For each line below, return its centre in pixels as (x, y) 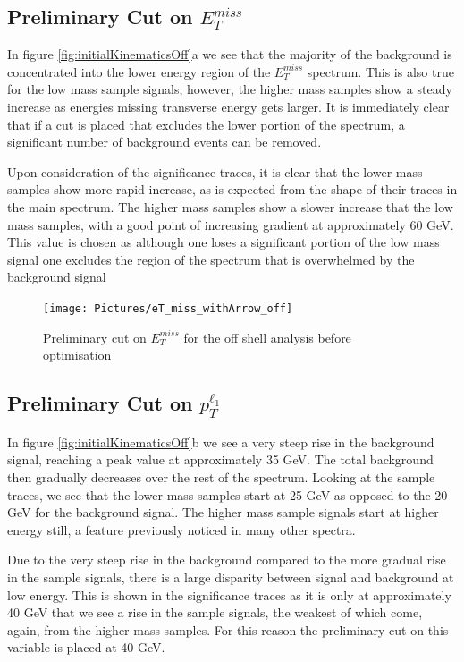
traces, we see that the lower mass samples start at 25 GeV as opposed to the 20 (228, 494)
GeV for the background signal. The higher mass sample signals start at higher (223, 512)
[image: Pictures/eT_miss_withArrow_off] (168, 308)
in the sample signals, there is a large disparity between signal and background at (231, 577)
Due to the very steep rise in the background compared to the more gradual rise (227, 560)
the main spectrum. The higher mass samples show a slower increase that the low (230, 206)
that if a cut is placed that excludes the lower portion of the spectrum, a (206, 124)
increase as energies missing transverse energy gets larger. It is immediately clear (228, 106)
